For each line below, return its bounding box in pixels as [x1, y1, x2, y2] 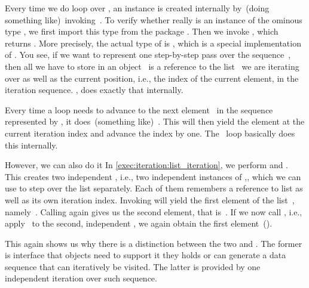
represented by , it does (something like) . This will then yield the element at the [5, 115, 305, 128]
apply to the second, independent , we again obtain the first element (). [5, 217, 273, 230]
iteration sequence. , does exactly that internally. [5, 83, 183, 96]
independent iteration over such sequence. [5, 272, 157, 284]
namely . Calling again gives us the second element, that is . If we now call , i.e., [5, 205, 302, 218]
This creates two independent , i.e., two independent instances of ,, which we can [5, 170, 301, 182]
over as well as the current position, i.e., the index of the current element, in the [5, 72, 299, 84]
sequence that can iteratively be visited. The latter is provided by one [5, 260, 261, 272]
